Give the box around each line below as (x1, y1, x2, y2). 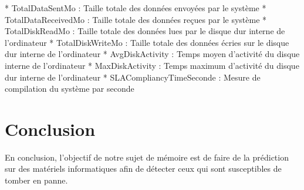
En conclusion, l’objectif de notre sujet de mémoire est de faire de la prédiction (5, 151, 289, 163)
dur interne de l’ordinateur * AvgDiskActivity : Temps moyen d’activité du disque (5, 48, 300, 60)
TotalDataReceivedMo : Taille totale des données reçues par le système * (5, 13, 267, 25)
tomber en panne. (5, 174, 68, 186)
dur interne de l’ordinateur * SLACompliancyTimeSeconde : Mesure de (5, 71, 261, 83)
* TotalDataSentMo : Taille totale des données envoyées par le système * (5, 2, 266, 14)
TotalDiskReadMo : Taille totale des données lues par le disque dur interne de (5, 25, 285, 37)
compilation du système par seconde (5, 82, 134, 95)
